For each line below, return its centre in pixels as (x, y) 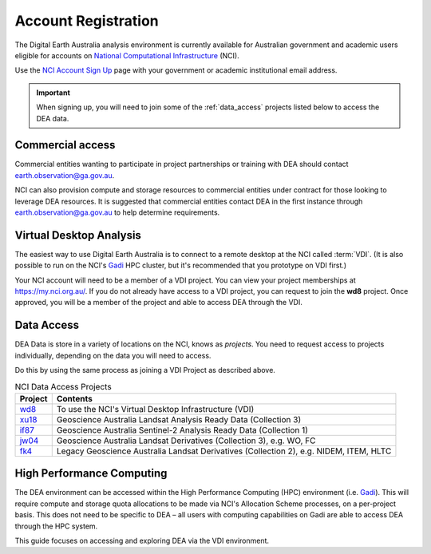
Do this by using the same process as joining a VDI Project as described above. (145, 370)
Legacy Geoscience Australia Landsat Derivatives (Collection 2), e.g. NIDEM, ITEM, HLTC (224, 451)
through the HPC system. (56, 526)
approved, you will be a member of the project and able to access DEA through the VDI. (158, 303)
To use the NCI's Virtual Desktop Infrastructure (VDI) (155, 409)
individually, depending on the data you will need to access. (113, 355)
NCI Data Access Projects (63, 386)
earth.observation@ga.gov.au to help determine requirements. (117, 212)
